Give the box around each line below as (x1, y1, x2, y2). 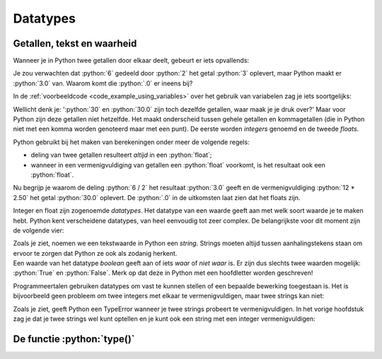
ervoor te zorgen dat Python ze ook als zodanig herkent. (13, 249, 178, 257)
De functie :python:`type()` (13, 333, 135, 345)
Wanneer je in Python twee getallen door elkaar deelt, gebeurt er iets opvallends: (13, 57, 250, 65)
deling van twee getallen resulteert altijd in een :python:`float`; (30, 151, 212, 159)
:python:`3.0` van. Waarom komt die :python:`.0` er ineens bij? (13, 78, 193, 88)
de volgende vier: (13, 226, 64, 235)
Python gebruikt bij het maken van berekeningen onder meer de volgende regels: (13, 138, 250, 146)
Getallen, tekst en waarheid (13, 37, 137, 49)
